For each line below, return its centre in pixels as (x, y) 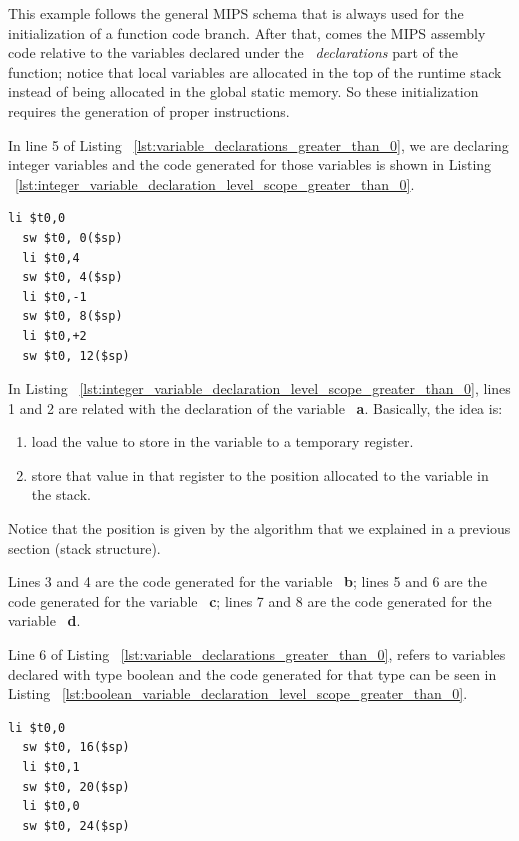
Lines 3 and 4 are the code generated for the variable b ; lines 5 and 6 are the (247, 581)
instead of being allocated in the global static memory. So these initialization (243, 91)
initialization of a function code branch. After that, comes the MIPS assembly (247, 32)
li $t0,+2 (54, 335)
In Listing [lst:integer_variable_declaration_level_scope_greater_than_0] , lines (259, 388)
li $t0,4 (51, 257)
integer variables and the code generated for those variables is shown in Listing (250, 164)
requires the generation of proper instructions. (149, 110)
